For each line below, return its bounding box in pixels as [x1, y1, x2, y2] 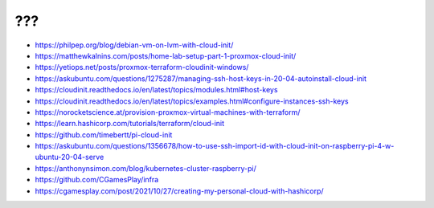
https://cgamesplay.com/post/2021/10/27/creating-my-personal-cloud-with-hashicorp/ [35, 186, 325, 196]
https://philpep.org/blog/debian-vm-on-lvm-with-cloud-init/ [35, 40, 234, 50]
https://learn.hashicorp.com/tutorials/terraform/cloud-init [35, 119, 225, 128]
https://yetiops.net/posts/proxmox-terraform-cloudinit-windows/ [35, 63, 249, 72]
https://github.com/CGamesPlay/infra [35, 175, 159, 185]
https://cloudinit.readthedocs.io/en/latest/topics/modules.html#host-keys [35, 85, 278, 95]
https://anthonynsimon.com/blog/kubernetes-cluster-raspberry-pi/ [35, 163, 256, 173]
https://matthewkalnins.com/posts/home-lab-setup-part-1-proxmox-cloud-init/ [35, 51, 297, 60]
